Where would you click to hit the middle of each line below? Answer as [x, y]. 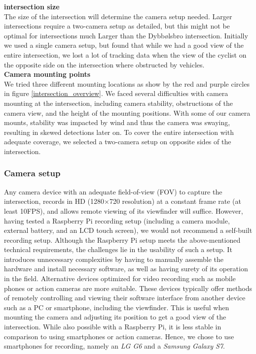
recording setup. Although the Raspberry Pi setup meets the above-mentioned [122, 240]
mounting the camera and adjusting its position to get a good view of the [115, 317]
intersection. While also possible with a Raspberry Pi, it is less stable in [113, 327]
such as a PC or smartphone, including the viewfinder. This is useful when [117, 307]
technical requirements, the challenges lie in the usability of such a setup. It [118, 249]
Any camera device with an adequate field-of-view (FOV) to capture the [113, 191]
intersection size [32, 6]
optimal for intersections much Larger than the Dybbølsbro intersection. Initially [126, 35]
